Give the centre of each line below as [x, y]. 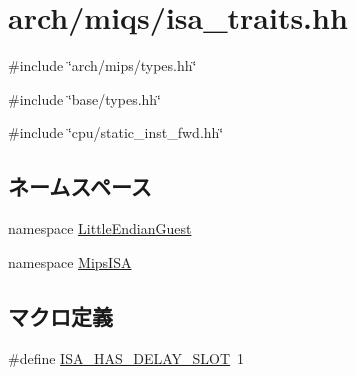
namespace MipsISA [70, 261]
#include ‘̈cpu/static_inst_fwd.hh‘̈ [116, 132]
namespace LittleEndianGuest [100, 228]
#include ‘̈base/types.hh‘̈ [85, 98]
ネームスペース [80, 186]
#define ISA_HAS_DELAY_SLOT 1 [126, 357]
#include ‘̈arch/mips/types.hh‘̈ [102, 65]
